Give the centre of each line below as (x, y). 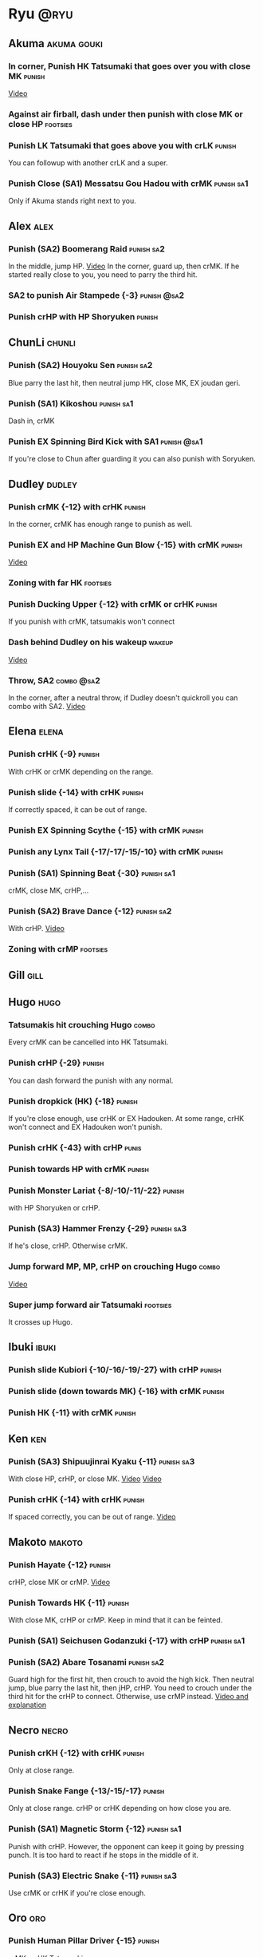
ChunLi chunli (42, 343)
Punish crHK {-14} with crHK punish (77, 1499)
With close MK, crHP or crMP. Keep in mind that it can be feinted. (116, 1620)
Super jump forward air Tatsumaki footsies (90, 1305)
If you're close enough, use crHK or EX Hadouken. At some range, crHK (126, 1119)
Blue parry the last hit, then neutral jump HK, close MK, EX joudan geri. (124, 382)
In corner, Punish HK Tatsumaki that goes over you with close (130, 66)
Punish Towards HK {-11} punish (69, 1602)
